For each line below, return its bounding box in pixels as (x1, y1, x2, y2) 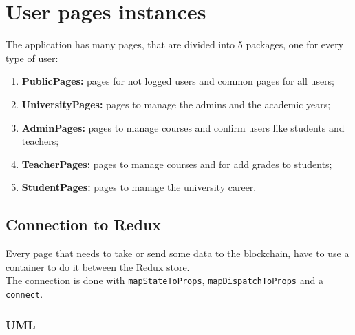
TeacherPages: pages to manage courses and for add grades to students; (21, 156, 332, 171)
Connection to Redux (6, 214, 162, 235)
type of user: (6, 50, 58, 65)
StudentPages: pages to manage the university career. (21, 180, 257, 194)
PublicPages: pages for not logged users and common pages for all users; (21, 74, 335, 88)
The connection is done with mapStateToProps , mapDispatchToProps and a (6, 273, 323, 287)
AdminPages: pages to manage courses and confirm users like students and (21, 120, 345, 134)
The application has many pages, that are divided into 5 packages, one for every (6, 37, 344, 52)
